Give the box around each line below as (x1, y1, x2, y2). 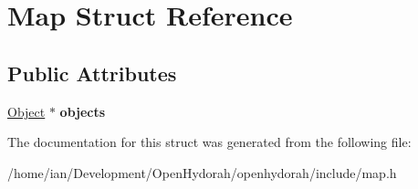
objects (59, 101, 106, 121)
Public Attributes (7, 58, 177, 87)
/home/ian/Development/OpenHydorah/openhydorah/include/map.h (7, 163, 397, 182)
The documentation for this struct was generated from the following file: (7, 132, 412, 152)
